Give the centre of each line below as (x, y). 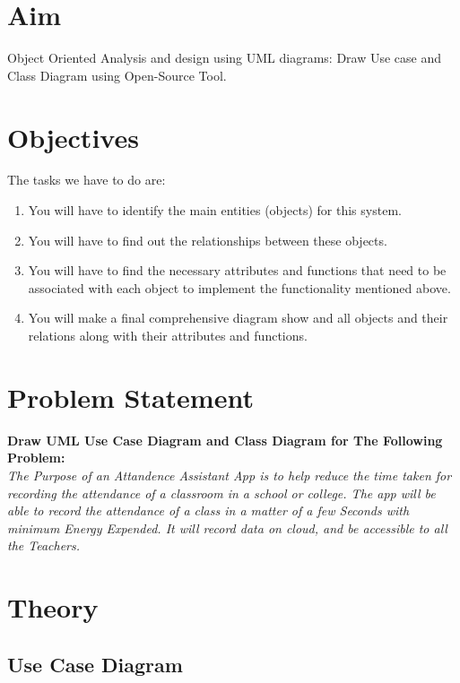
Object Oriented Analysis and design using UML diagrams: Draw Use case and (225, 58)
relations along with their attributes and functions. (168, 335)
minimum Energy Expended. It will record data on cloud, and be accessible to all (227, 527)
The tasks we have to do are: (87, 180)
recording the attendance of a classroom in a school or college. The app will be (221, 493)
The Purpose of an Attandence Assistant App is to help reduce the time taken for (230, 475)
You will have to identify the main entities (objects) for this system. (215, 210)
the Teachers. (44, 545)
